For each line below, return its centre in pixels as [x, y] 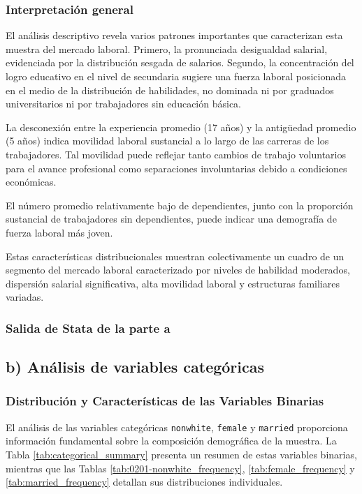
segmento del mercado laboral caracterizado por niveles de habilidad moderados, [178, 270]
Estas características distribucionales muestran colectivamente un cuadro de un [175, 256]
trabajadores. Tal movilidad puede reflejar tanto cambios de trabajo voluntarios [176, 154]
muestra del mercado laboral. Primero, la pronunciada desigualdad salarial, [167, 48]
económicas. [31, 182]
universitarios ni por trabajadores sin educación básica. [124, 104]
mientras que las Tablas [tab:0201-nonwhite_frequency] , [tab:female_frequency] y [180, 468]
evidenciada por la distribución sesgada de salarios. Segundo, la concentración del [180, 62]
